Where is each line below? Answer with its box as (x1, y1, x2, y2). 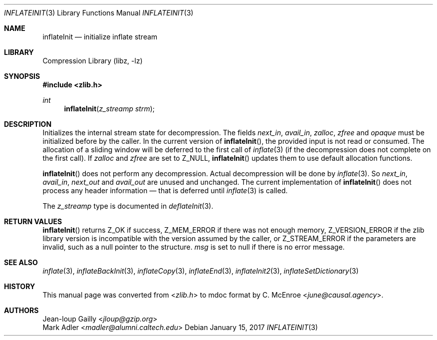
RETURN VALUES (4, 217, 62, 226)
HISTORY (4, 282, 35, 291)
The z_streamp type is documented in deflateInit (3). (42, 202, 214, 210)
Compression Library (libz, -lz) (42, 56, 143, 65)
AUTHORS (4, 306, 39, 315)
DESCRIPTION (4, 120, 52, 128)
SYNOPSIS (4, 72, 40, 80)
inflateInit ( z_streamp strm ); (64, 104, 155, 113)
